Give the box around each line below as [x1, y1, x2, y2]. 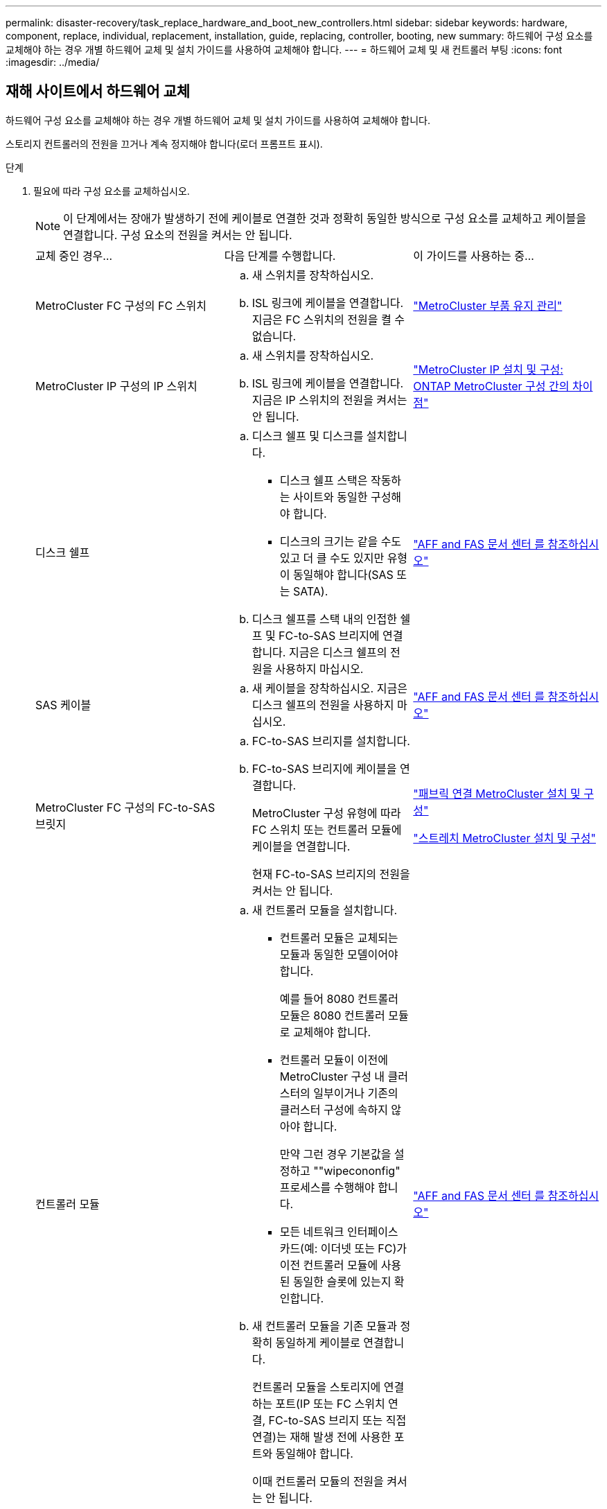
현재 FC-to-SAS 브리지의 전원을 [252, 866, 410, 881]
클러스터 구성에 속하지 [279, 1102, 388, 1117]
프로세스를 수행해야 [279, 1180, 375, 1194]
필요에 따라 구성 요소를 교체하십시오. [33, 184, 190, 197]
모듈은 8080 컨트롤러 [279, 1008, 385, 1022]
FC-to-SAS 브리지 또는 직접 [268, 1413, 407, 1427]
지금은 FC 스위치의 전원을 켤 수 [252, 312, 405, 326]
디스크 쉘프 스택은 [279, 473, 368, 487]
